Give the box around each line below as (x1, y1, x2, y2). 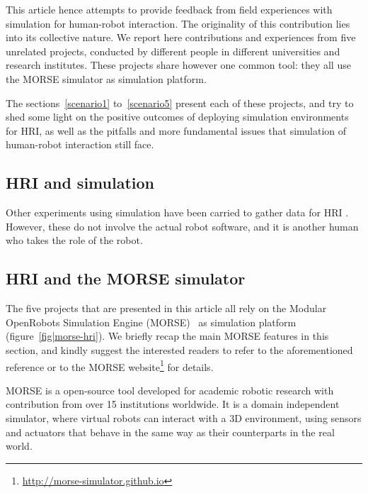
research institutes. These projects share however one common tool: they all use (6, 57, 351, 72)
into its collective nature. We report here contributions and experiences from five (6, 30, 356, 45)
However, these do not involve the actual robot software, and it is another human (6, 218, 359, 233)
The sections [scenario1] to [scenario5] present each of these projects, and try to (6, 95, 354, 110)
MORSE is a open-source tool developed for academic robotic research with (6, 382, 334, 397)
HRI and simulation (6, 172, 154, 194)
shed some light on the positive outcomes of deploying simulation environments (6, 109, 349, 124)
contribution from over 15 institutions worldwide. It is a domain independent (6, 397, 340, 411)
